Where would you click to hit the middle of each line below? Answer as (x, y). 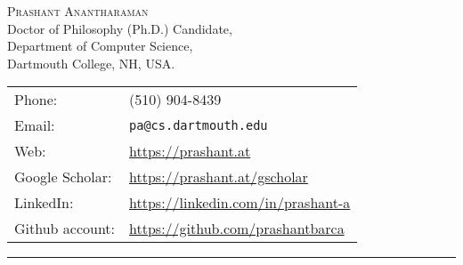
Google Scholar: (63, 177)
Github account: (65, 229)
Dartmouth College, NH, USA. (91, 63)
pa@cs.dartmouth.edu (199, 125)
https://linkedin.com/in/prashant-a (240, 203)
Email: (35, 125)
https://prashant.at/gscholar (219, 177)
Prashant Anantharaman (78, 11)
